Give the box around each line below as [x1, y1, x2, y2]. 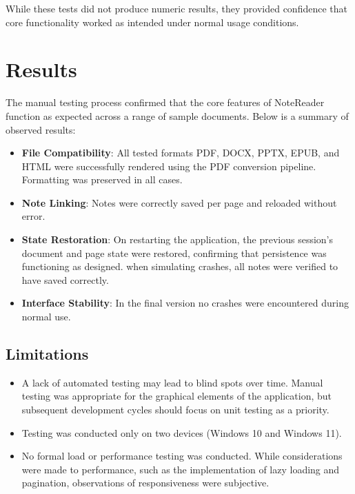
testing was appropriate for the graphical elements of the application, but [21, 389, 332, 403]
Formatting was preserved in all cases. [21, 172, 183, 187]
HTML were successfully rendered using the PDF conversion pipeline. [21, 158, 316, 173]
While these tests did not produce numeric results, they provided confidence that [6, 1, 347, 15]
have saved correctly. [21, 272, 109, 287]
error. [21, 209, 45, 223]
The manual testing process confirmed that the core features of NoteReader [6, 95, 325, 110]
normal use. [21, 309, 71, 324]
